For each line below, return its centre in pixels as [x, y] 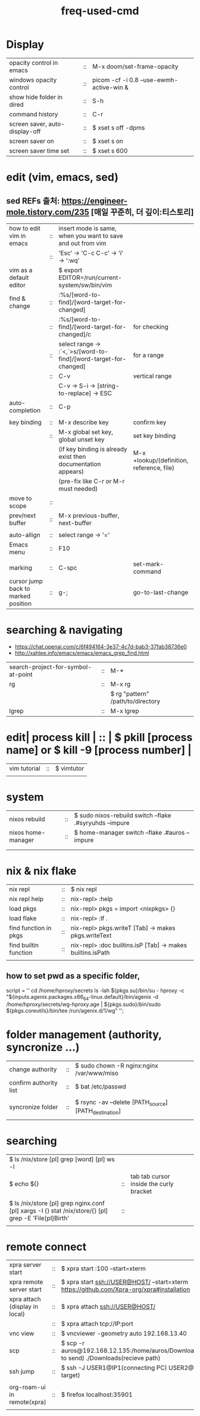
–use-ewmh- [159, 80]
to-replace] [75, 393]
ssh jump [22, 1372]
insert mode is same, [88, 228]
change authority [33, 1069]
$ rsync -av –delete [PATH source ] [122, 1103]
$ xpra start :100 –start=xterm [103, 1269]
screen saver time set [39, 150]
